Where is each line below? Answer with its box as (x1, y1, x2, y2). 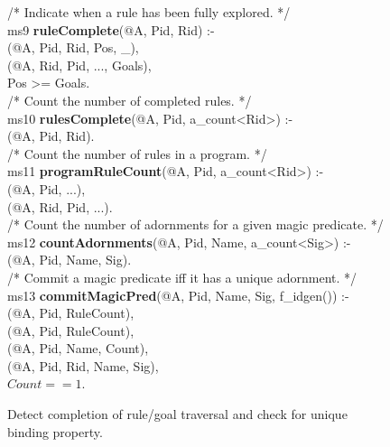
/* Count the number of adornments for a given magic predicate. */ (7, 215, 384, 234)
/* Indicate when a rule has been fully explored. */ (7, 3, 291, 21)
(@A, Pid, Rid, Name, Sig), (7, 356, 159, 375)
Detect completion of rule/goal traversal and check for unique (7, 405, 348, 424)
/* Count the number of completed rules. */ (7, 90, 252, 109)
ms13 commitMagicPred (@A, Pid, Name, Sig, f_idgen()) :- (7, 285, 349, 304)
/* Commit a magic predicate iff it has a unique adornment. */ (7, 267, 357, 286)
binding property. (7, 422, 103, 441)
